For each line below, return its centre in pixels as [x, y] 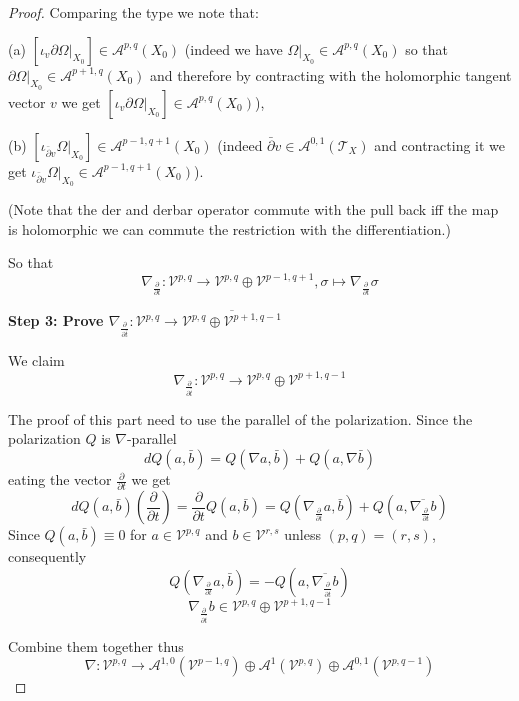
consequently [47, 556]
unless [303, 534]
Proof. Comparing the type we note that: [133, 12]
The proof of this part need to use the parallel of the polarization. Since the [240, 418]
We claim [36, 360]
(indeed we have [233, 48]
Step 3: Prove [56, 320]
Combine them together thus [96, 645]
